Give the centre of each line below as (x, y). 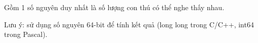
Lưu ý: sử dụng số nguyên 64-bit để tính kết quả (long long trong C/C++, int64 (129, 24)
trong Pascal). (26, 34)
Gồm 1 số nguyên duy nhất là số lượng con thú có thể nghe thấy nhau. (114, 7)
